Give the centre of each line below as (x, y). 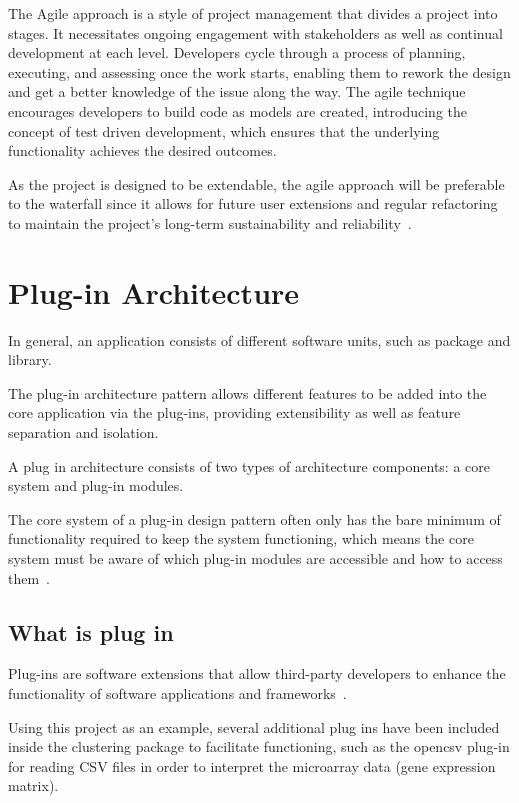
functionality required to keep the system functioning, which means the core (241, 538)
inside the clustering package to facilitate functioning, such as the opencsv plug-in (259, 746)
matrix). (33, 785)
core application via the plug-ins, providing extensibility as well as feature (234, 412)
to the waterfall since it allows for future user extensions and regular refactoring (253, 203)
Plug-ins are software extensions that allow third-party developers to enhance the (257, 673)
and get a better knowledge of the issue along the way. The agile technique (237, 91)
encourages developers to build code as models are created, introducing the (237, 110)
